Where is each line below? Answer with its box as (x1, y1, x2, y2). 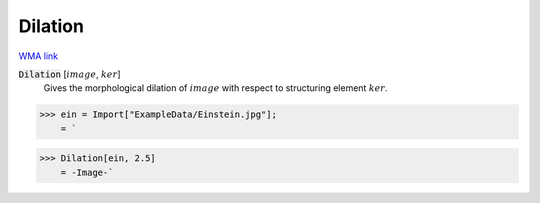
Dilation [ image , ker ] (18, 68, 121, 80)
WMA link (18, 50, 59, 62)
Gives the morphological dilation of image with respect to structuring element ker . (43, 82, 389, 94)
